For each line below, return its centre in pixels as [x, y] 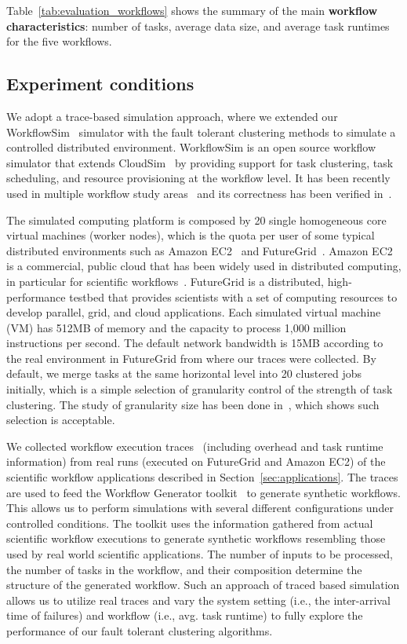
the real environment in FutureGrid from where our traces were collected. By [191, 358]
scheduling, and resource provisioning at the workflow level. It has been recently [198, 178]
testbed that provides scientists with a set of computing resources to [233, 296]
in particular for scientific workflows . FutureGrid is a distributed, [165, 281]
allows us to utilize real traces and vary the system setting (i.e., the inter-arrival [198, 600]
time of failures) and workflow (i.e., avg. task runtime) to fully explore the [185, 615]
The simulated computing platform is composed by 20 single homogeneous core [196, 220]
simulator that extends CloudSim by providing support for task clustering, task [200, 162]
